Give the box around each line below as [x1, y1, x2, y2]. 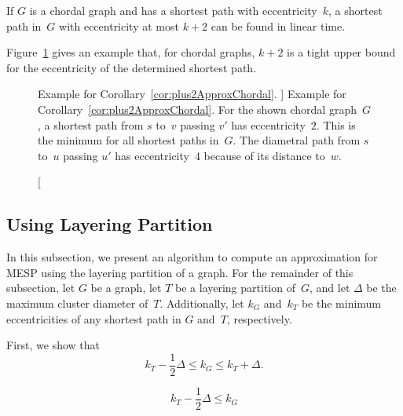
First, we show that [6, 337, 100, 353]
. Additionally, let [159, 294, 244, 311]
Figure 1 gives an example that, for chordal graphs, [6, 44, 255, 60]
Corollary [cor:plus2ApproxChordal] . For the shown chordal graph [38, 100, 357, 117]
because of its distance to [203, 147, 325, 163]
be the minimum [301, 294, 382, 311]
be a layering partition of [175, 279, 295, 296]
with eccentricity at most [59, 17, 179, 34]
